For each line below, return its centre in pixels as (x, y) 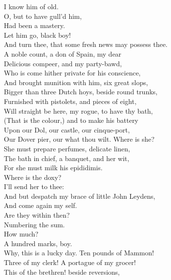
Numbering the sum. (34, 224)
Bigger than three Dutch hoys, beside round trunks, (81, 92)
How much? (21, 234)
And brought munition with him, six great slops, (76, 82)
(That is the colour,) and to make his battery (71, 120)
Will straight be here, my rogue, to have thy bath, (78, 111)
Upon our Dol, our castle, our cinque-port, (67, 129)
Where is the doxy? (33, 177)
